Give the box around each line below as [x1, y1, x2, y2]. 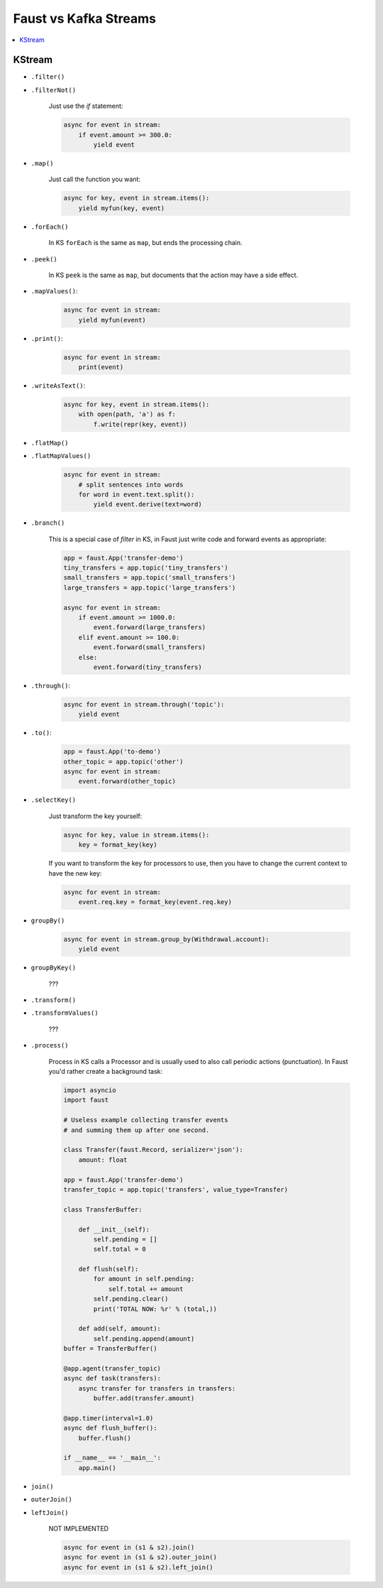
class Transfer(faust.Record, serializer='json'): [63, 1146, 244, 1154]
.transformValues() [30, 1009, 99, 1017]
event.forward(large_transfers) [93, 624, 206, 631]
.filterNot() [30, 86, 77, 94]
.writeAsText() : [30, 381, 86, 390]
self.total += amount [108, 1285, 184, 1293]
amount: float [78, 1155, 128, 1164]
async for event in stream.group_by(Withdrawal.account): [63, 935, 270, 943]
